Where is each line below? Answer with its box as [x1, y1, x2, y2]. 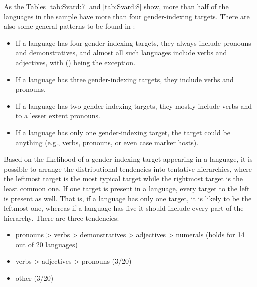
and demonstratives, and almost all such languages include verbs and [15, 47, 227, 58]
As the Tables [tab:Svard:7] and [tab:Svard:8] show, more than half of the [4, 1, 229, 11]
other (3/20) [15, 273, 54, 283]
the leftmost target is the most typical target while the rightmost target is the [4, 173, 243, 184]
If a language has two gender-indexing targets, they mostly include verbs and [15, 100, 252, 111]
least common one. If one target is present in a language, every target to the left [4, 183, 250, 193]
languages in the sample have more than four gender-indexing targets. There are [4, 11, 250, 21]
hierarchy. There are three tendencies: [4, 212, 119, 223]
